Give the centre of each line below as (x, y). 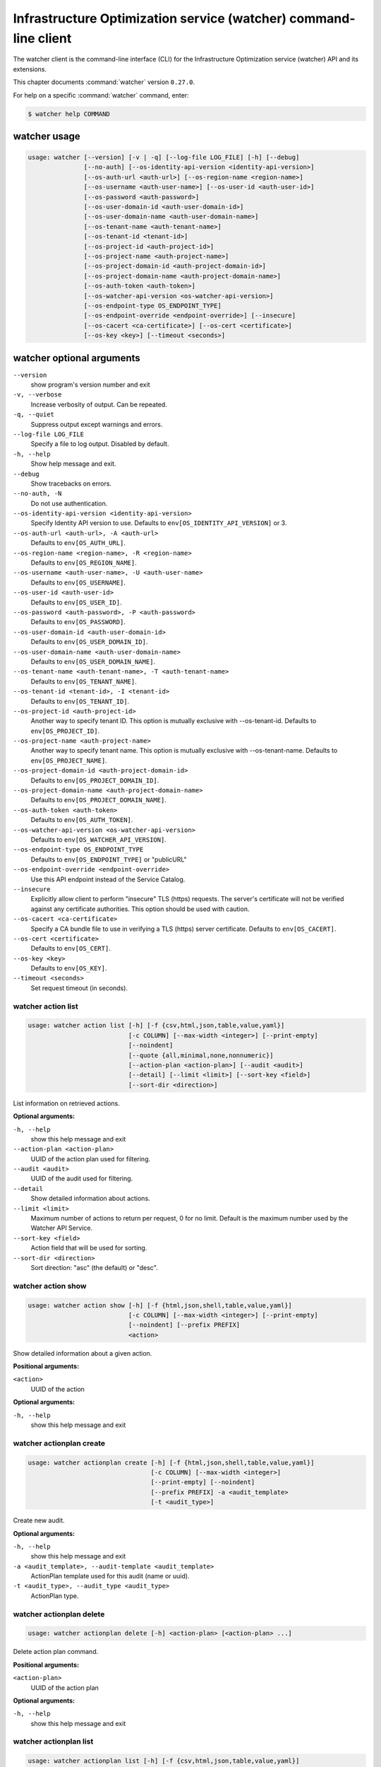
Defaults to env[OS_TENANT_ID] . (80, 701)
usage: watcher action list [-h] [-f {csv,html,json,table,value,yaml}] (156, 1026)
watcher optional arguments (77, 358)
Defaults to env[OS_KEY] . (69, 968)
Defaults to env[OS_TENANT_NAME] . (84, 681)
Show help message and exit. (73, 464)
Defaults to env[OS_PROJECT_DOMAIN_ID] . (95, 780)
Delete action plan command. (56, 1652)
